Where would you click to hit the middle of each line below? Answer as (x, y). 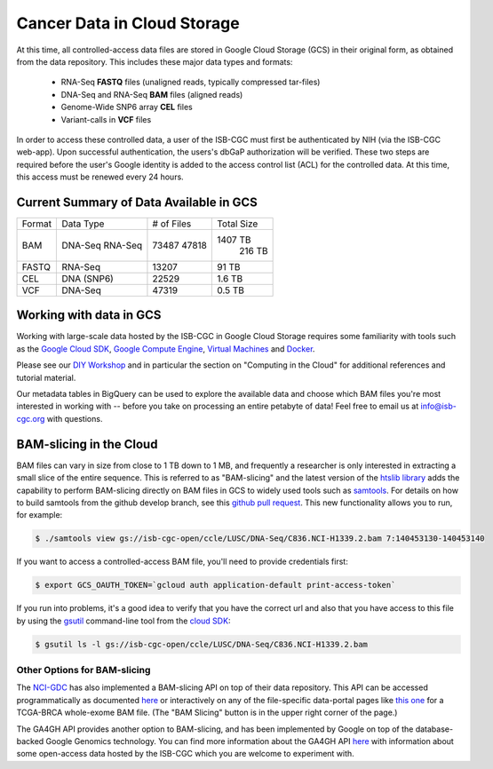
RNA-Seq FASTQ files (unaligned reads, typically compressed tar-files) (191, 82)
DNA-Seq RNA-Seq (102, 245)
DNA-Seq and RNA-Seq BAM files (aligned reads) (152, 94)
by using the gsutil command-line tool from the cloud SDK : (123, 621)
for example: (40, 515)
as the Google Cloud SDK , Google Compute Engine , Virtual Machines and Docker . (166, 349)
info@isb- (438, 406)
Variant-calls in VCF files (106, 119)
